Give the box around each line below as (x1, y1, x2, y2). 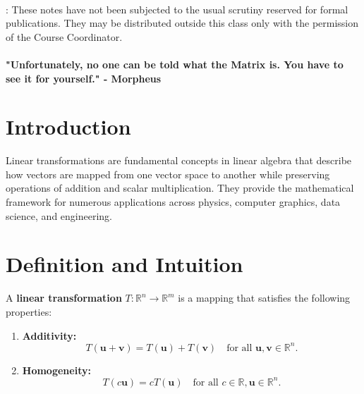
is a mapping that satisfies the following (178, 290, 351, 305)
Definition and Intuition (6, 250, 243, 278)
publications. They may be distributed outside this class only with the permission (6, 16, 359, 30)
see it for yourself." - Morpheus (6, 70, 162, 85)
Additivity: (22, 328, 77, 343)
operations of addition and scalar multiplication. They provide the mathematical (6, 180, 354, 195)
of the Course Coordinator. (6, 29, 123, 44)
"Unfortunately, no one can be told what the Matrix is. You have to (6, 56, 344, 71)
